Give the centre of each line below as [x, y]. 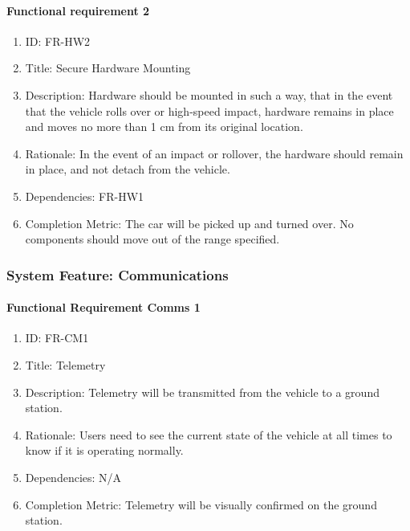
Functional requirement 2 [78, 10]
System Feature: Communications [118, 274]
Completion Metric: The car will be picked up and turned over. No [189, 223]
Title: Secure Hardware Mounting [108, 68]
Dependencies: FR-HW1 [85, 196]
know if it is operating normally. [104, 450]
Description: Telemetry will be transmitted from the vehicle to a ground [202, 392]
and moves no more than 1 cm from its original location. [164, 127]
